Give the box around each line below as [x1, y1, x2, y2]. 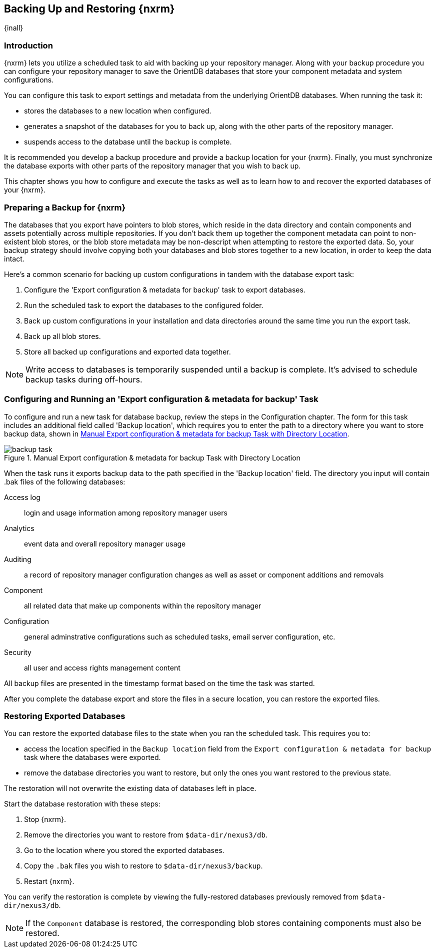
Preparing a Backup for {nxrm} [4, 202, 126, 212]
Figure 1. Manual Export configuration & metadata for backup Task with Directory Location [4, 453, 300, 462]
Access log [4, 492, 40, 501]
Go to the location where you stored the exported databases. [24, 846, 224, 855]
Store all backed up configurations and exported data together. [24, 347, 231, 356]
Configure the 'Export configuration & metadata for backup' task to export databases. [24, 285, 305, 294]
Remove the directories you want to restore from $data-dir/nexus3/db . [24, 830, 267, 839]
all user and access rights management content [24, 663, 180, 672]
